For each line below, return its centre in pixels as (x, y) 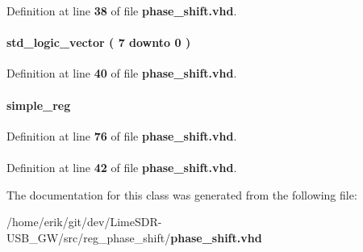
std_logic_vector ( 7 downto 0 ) (99, 42)
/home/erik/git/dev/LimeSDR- (84, 222)
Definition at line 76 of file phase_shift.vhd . (122, 135)
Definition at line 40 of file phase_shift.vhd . (122, 73)
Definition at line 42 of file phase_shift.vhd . (122, 167)
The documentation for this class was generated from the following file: (182, 194)
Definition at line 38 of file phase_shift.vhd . (122, 10)
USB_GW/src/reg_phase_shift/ (89, 237)
